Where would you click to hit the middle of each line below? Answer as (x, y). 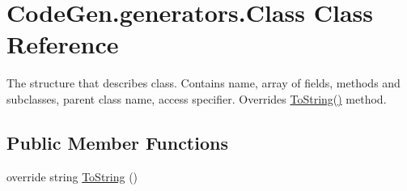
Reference (63, 44)
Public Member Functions (117, 142)
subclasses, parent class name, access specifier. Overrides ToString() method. (197, 98)
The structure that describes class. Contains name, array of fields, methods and (203, 83)
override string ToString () (72, 176)
